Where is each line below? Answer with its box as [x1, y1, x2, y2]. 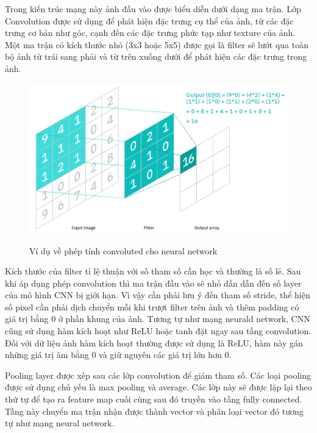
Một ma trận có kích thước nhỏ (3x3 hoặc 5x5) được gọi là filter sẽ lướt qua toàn [5, 38, 308, 51]
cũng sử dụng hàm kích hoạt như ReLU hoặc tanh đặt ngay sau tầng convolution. [5, 324, 312, 337]
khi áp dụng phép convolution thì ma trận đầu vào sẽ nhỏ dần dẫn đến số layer [5, 276, 302, 289]
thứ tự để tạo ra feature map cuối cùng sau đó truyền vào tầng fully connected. [5, 393, 302, 406]
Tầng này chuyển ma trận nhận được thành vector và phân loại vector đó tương [5, 404, 304, 417]
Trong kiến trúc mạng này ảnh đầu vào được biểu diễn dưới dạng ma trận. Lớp [5, 2, 301, 15]
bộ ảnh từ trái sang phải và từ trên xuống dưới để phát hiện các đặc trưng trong [5, 50, 307, 63]
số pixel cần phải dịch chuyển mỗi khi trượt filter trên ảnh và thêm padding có [5, 300, 299, 313]
